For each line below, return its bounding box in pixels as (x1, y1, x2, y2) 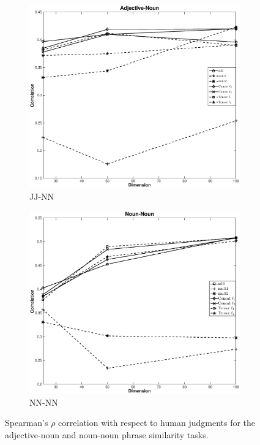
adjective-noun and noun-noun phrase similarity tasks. (5, 428, 209, 441)
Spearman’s (5, 416, 48, 429)
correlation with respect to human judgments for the (58, 416, 256, 429)
